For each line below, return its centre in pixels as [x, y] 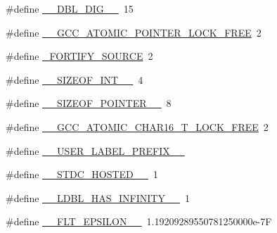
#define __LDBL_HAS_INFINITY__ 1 [98, 197]
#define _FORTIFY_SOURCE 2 [79, 56]
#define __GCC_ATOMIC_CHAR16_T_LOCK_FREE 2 [137, 126]
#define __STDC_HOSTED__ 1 [82, 174]
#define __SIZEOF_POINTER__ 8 [89, 103]
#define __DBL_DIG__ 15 [70, 8]
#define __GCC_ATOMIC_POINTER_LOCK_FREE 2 [134, 32]
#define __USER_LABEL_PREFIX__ [95, 150]
